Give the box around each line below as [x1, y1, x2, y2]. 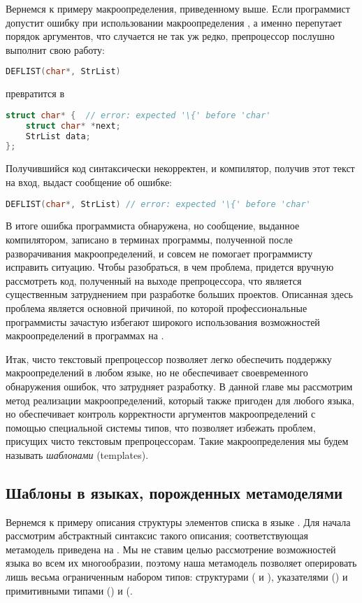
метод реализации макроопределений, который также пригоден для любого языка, [6, 392, 354, 407]
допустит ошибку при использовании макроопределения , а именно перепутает [6, 15, 342, 29]
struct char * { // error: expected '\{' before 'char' [6, 110, 271, 120]
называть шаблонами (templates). [6, 447, 149, 462]
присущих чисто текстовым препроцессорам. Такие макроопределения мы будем [6, 434, 349, 448]
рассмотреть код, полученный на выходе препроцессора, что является [6, 273, 302, 288]
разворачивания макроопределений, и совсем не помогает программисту [6, 246, 313, 260]
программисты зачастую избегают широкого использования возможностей [6, 314, 320, 329]
